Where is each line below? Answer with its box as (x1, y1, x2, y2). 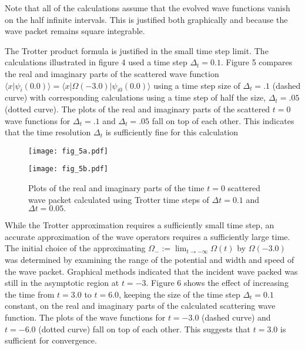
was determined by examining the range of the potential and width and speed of (5, 254, 294, 266)
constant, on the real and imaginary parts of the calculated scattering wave (5, 299, 276, 312)
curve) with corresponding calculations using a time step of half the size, (5, 91, 266, 104)
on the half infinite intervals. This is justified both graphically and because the (5, 13, 288, 25)
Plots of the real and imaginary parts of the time (28, 182, 205, 194)
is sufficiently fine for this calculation (105, 126, 239, 138)
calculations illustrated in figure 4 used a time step (5, 56, 187, 68)
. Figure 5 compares (220, 56, 293, 68)
